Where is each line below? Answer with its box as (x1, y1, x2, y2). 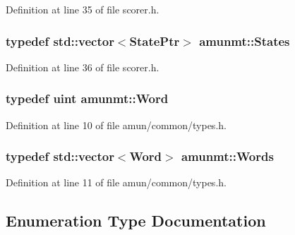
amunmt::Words (181, 147, 274, 165)
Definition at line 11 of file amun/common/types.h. (6, 175, 227, 190)
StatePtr (129, 32, 180, 49)
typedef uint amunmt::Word (6, 90, 169, 107)
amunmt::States (199, 32, 290, 49)
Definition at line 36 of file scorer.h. (6, 59, 159, 74)
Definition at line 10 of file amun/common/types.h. (6, 117, 227, 132)
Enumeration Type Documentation (6, 210, 266, 231)
